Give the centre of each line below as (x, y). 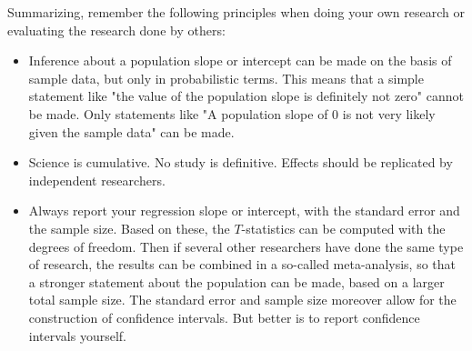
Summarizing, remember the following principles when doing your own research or (236, 12)
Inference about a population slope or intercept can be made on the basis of (240, 60)
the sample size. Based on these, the (129, 228)
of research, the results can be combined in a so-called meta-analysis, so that (242, 264)
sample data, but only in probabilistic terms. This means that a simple (226, 78)
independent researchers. (97, 180)
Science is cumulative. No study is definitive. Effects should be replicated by (241, 162)
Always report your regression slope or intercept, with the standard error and (244, 211)
